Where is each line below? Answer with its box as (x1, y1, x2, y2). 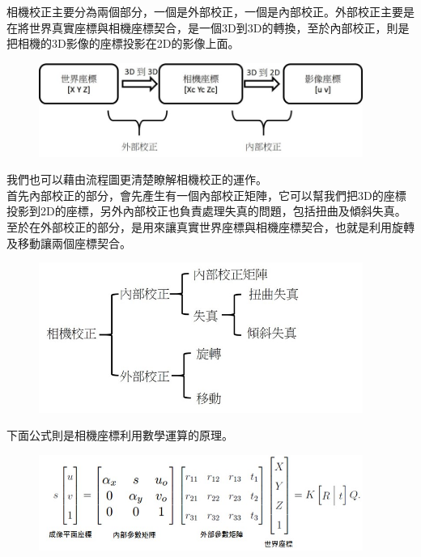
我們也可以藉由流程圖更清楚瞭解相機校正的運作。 (6, 171, 267, 188)
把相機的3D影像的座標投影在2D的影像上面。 (6, 35, 240, 52)
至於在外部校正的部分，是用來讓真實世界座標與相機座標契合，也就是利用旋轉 (6, 219, 415, 236)
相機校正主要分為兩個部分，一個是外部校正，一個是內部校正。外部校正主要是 (6, 3, 415, 19)
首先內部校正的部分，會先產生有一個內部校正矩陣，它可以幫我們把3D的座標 (6, 186, 406, 203)
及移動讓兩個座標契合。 (6, 234, 131, 251)
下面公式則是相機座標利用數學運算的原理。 (6, 427, 233, 444)
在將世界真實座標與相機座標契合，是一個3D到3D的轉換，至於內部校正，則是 (6, 19, 410, 36)
